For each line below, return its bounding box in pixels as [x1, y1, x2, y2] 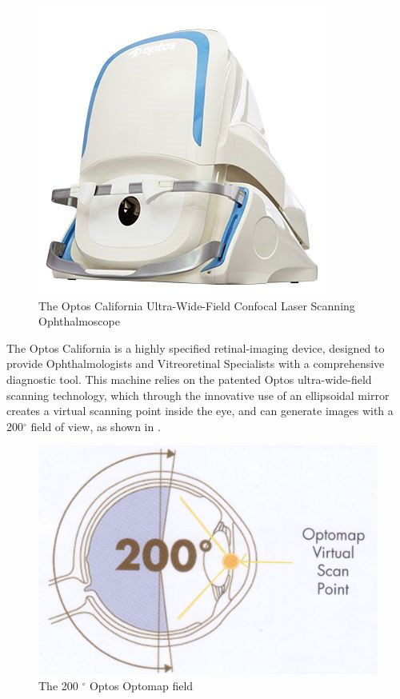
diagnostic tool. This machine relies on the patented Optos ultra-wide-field [6, 370, 372, 387]
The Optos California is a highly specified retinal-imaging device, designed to [6, 339, 385, 356]
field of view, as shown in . [30, 417, 161, 434]
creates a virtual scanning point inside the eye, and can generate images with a [6, 402, 394, 419]
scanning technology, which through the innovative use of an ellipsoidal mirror [6, 386, 390, 403]
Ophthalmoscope [38, 313, 120, 330]
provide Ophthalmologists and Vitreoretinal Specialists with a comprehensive [6, 355, 385, 372]
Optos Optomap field [89, 677, 194, 693]
